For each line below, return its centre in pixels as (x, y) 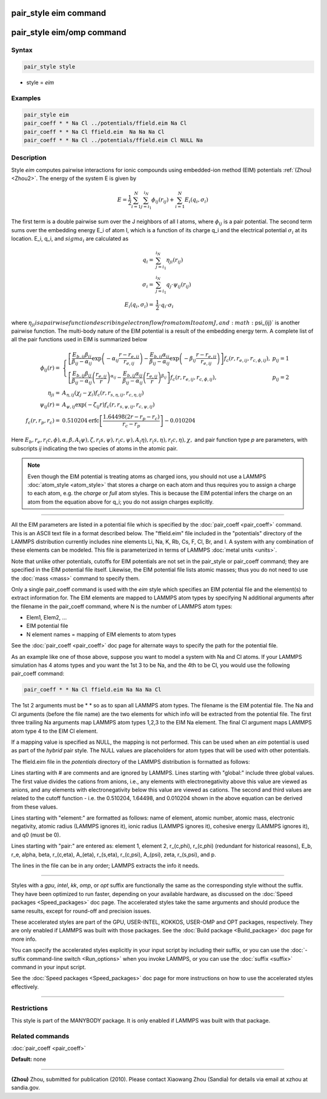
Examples (26, 98)
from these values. (35, 807)
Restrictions (30, 1008)
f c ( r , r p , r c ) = (43, 421)
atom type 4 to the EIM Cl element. (54, 731)
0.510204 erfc (81, 421)
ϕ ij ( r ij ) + (163, 201)
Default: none (29, 1059)
